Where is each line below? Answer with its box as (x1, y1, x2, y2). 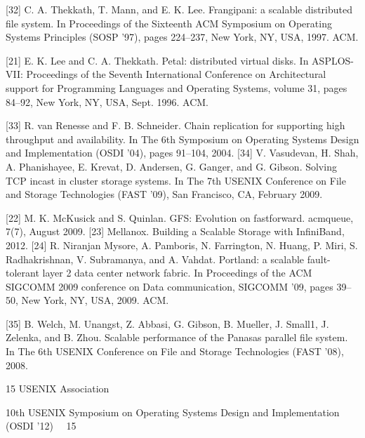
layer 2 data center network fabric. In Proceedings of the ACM (42, 265, 312, 280)
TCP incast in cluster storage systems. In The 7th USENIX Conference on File (6, 173, 346, 187)
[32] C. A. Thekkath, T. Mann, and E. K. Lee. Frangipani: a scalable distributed (6, 2, 352, 16)
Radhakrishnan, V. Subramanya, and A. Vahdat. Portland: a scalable (6, 251, 305, 266)
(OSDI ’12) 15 (6, 418, 77, 433)
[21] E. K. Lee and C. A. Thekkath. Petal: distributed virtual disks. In (6, 53, 309, 67)
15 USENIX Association (6, 381, 109, 396)
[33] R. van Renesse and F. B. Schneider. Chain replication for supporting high (6, 118, 345, 133)
